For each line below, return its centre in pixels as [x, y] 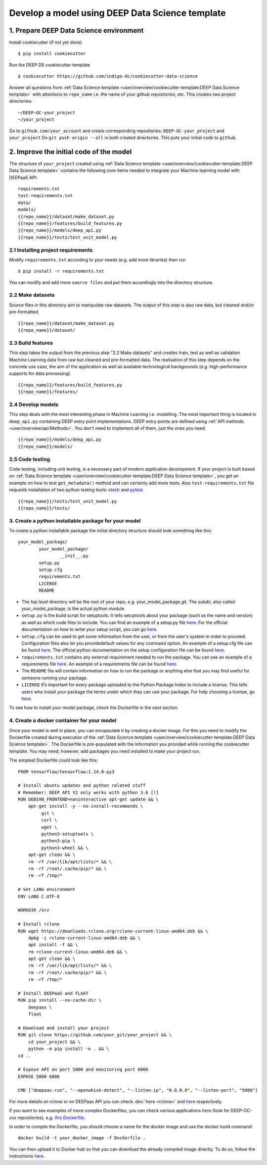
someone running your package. [55, 678]
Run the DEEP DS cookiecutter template [50, 65]
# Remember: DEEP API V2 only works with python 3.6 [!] [89, 792]
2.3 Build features [31, 343]
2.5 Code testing [30, 459]
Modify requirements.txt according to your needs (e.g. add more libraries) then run [97, 259]
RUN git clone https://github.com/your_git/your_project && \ [95, 1035]
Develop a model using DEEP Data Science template [117, 13]
